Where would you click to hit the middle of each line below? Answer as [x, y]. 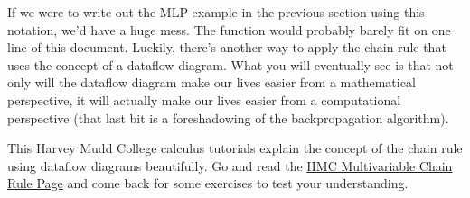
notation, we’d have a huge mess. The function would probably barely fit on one [229, 29]
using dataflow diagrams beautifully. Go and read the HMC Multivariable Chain [230, 165]
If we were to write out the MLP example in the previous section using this [216, 12]
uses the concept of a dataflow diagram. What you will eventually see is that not [230, 64]
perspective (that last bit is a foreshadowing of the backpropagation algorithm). [228, 117]
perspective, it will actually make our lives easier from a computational [204, 99]
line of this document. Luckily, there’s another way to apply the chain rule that [227, 47]
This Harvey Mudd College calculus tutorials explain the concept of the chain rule [235, 148]
